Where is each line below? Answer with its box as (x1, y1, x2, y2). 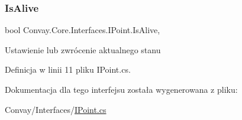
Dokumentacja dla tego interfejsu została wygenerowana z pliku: (5, 83, 238, 95)
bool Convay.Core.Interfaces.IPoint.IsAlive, (5, 24, 160, 36)
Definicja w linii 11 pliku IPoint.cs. (5, 63, 131, 76)
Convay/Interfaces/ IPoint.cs (5, 103, 107, 115)
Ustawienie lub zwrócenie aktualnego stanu (5, 43, 161, 56)
